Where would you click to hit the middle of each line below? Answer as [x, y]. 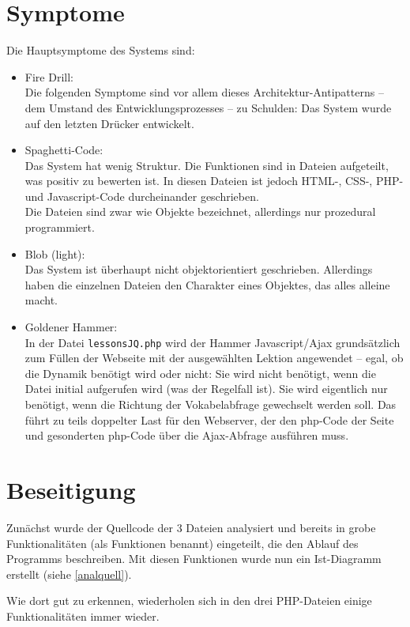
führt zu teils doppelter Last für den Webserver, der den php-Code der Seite [209, 419]
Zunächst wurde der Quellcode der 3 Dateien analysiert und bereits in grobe [191, 527]
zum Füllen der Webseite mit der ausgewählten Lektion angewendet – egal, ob [214, 358]
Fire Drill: [49, 76]
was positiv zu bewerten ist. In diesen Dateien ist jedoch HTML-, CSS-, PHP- [214, 181]
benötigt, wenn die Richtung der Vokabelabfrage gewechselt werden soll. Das [211, 404]
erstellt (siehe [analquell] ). [69, 574]
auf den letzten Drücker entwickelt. [109, 123]
